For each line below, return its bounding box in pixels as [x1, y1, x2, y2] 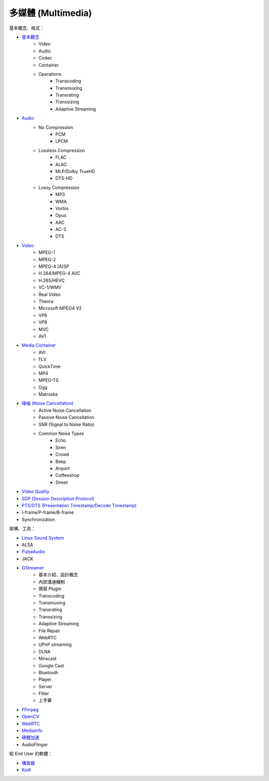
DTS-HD [55, 175, 73, 182]
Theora [38, 298, 54, 304]
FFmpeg [21, 706, 39, 713]
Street [55, 479, 68, 485]
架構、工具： [9, 526, 36, 532]
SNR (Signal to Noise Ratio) [38, 421, 95, 427]
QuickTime [38, 363, 61, 369]
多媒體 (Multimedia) [9, 7, 92, 18]
